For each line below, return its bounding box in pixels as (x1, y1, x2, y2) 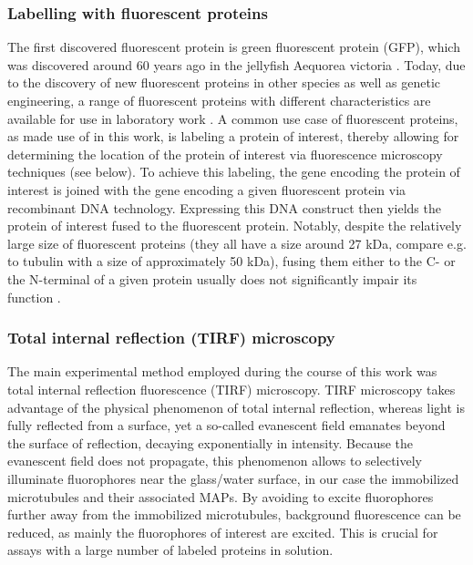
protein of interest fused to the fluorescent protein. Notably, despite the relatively (7, 216, 462, 235)
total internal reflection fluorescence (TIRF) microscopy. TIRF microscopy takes (7, 379, 456, 398)
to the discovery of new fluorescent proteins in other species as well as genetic (7, 73, 441, 92)
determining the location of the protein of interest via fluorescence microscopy (7, 144, 443, 163)
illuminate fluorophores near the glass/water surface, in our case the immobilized (7, 468, 459, 488)
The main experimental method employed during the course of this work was (7, 362, 437, 381)
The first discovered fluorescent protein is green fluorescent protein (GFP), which (7, 37, 460, 56)
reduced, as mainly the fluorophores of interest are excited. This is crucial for (7, 522, 438, 541)
